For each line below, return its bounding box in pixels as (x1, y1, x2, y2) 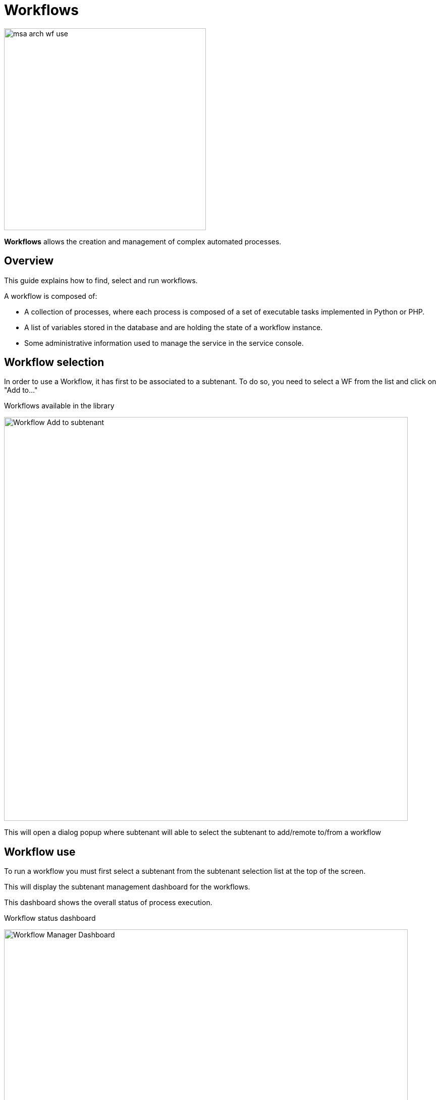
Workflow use (4, 845, 76, 858)
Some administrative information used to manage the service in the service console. (24, 338, 304, 347)
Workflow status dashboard (4, 914, 96, 923)
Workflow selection (4, 356, 104, 369)
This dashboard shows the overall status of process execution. (4, 898, 212, 907)
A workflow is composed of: (4, 291, 97, 300)
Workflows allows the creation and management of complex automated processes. (4, 237, 282, 246)
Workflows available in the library (4, 401, 115, 410)
